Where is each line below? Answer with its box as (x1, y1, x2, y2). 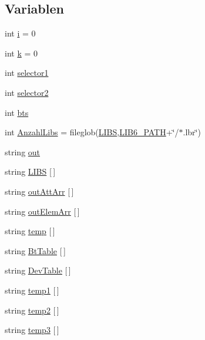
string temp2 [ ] (5, 304, 59, 316)
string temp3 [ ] (5, 324, 59, 336)
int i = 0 (5, 27, 36, 39)
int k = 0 (5, 46, 38, 59)
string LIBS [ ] (5, 165, 56, 178)
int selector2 (5, 86, 49, 98)
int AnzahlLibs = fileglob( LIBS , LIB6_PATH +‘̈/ (5, 126, 179, 138)
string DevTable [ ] (5, 264, 71, 276)
